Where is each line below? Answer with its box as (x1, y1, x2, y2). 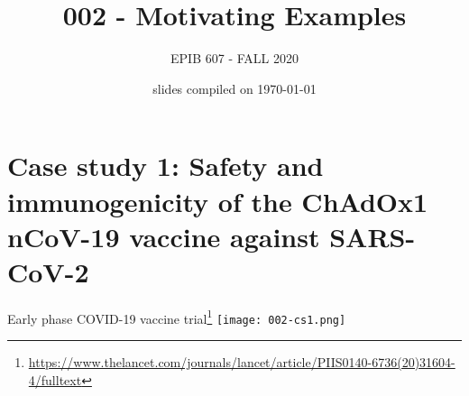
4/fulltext (28, 370, 82, 389)
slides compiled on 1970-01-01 (152, 78, 317, 97)
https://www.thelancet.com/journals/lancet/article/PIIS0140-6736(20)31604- (28, 353, 455, 372)
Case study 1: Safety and (7, 147, 324, 184)
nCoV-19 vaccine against (7, 217, 320, 254)
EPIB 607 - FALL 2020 (170, 49, 299, 68)
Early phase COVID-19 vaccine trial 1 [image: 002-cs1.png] (7, 306, 346, 327)
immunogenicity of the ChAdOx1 (7, 182, 428, 219)
